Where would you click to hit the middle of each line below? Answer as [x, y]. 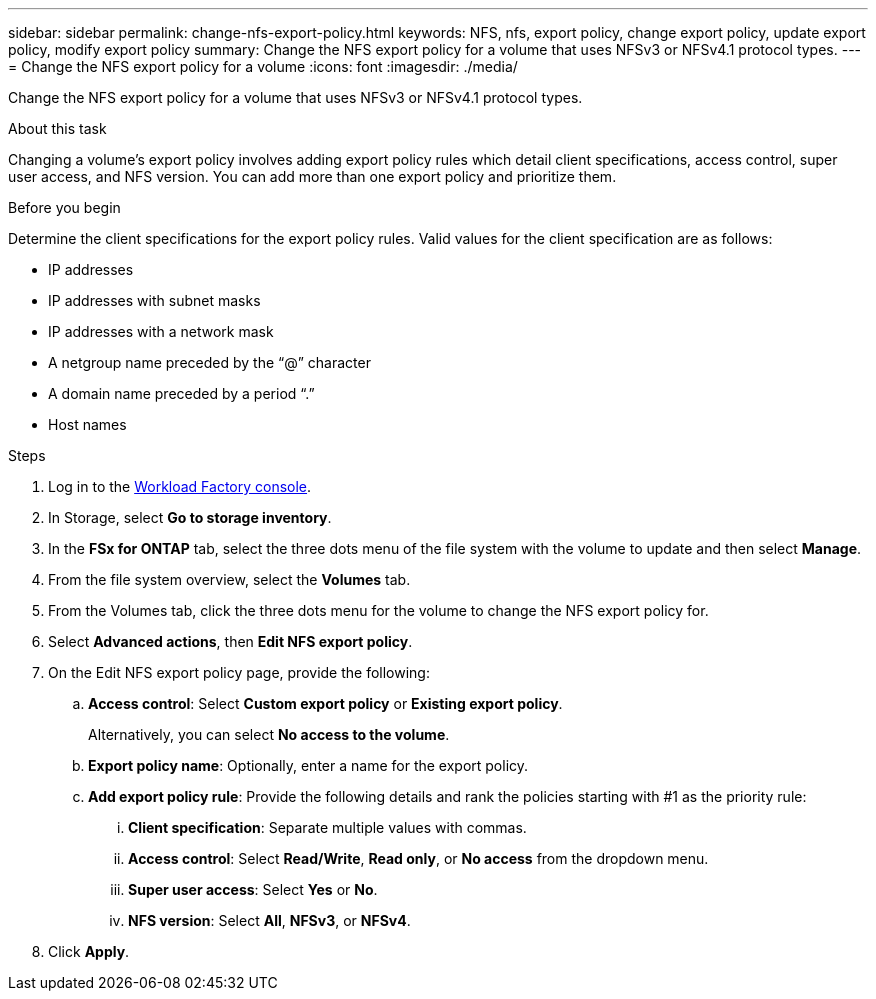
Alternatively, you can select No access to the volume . [269, 734]
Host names [87, 424]
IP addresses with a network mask [161, 331]
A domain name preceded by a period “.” [181, 393]
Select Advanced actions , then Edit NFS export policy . [230, 641]
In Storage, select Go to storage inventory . [190, 517]
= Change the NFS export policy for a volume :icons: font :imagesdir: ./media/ [263, 66]
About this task [57, 128]
